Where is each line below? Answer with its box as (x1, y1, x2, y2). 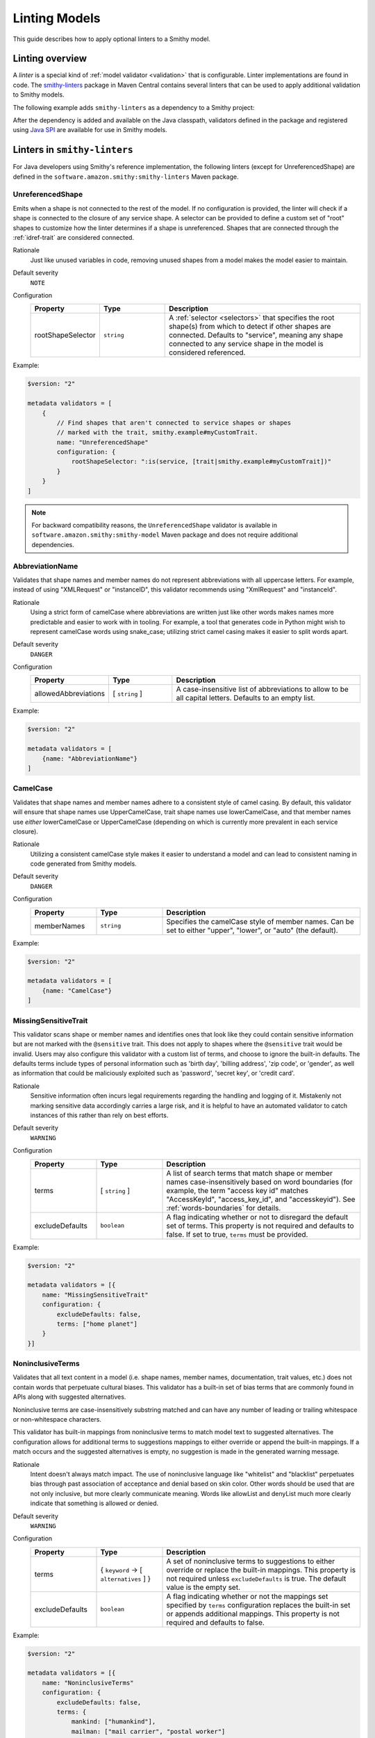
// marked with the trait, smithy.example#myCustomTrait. (56, 428, 258, 437)
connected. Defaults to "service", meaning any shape (169, 330, 344, 340)
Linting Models (12, 10, 101, 26)
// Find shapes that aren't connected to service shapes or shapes (56, 419, 292, 427)
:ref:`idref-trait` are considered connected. (12, 234, 135, 242)
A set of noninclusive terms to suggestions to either (166, 1556, 335, 1566)
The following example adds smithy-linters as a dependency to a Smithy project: (12, 103, 255, 111)
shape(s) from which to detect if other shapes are (169, 322, 331, 332)
